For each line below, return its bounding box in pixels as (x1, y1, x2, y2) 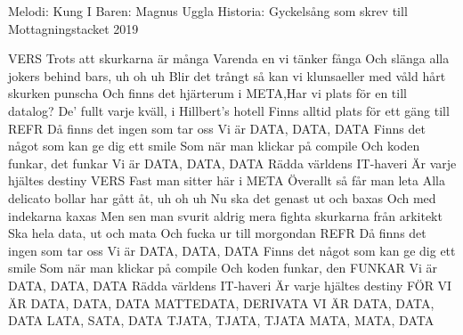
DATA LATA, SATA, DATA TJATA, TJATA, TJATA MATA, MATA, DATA (8, 311, 435, 330)
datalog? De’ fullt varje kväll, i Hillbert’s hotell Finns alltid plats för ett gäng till (8, 101, 450, 119)
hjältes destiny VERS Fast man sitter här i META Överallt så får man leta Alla (8, 171, 445, 190)
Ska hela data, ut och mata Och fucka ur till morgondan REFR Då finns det (8, 224, 426, 242)
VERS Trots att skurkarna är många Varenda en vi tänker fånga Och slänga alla (8, 49, 450, 68)
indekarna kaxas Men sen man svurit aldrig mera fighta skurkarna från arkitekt (8, 206, 443, 225)
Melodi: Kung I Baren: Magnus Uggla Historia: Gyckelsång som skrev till (8, 2, 408, 20)
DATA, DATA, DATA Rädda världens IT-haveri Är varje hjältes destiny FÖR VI (8, 275, 452, 294)
